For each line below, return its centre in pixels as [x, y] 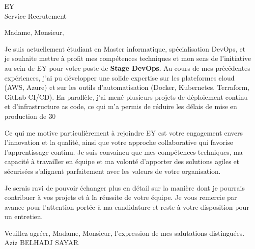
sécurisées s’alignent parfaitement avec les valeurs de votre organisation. [113, 171]
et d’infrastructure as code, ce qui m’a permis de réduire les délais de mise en [121, 106]
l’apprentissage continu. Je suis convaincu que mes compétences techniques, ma [124, 152]
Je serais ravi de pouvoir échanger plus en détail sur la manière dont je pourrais [125, 187]
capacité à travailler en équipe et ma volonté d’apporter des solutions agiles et [122, 161]
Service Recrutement [36, 15]
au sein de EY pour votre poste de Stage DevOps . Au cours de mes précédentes [127, 68]
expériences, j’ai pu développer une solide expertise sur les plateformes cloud [120, 77]
